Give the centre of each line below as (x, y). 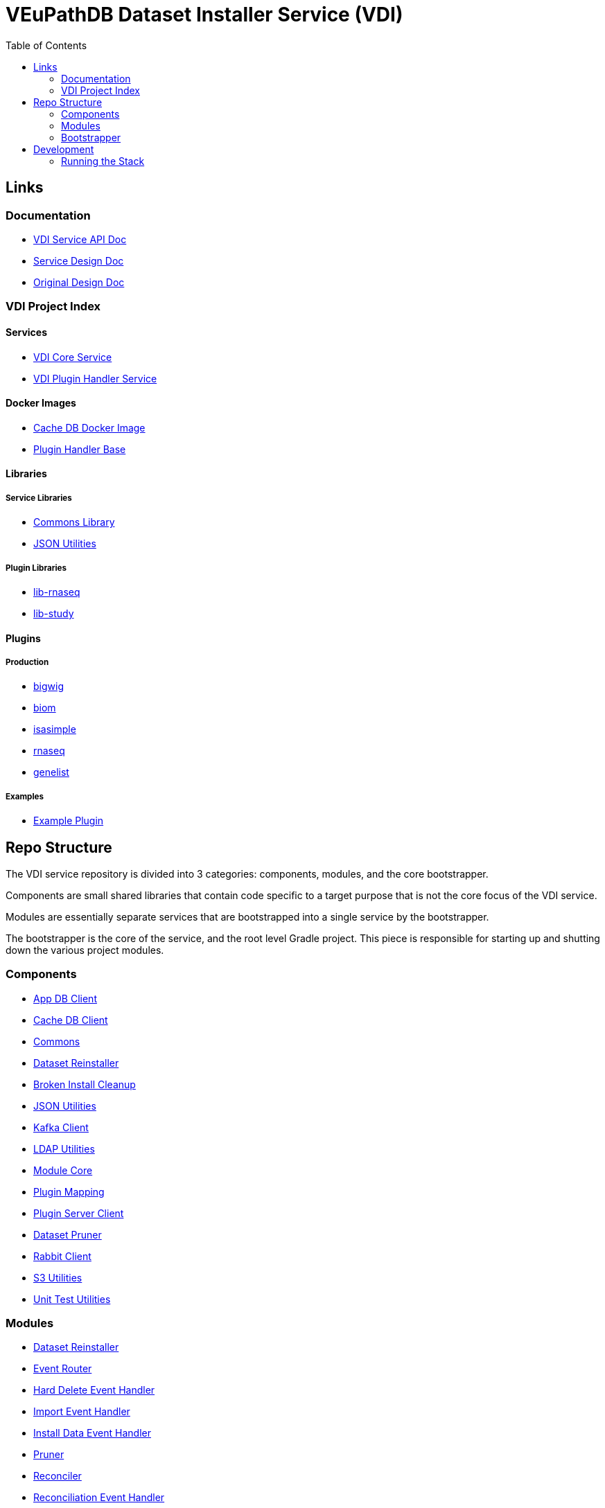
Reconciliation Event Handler (99, 1498)
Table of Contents (46, 45)
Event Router (63, 1369)
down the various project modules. (85, 950)
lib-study (54, 613)
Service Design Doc (79, 260)
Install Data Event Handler (92, 1433)
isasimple (55, 729)
